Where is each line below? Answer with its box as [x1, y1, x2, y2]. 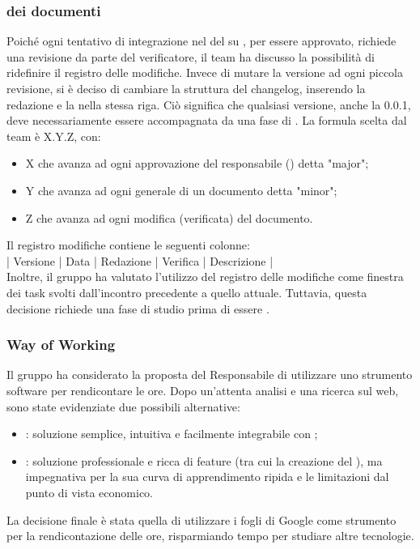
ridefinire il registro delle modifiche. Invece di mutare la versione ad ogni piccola [6, 64, 403, 81]
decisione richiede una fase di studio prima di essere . [6, 300, 269, 317]
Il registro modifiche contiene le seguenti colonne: [6, 236, 250, 253]
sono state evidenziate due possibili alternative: [6, 398, 240, 415]
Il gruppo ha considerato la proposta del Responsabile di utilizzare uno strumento [6, 366, 413, 383]
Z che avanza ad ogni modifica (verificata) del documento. [25, 209, 313, 226]
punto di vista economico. [25, 483, 153, 500]
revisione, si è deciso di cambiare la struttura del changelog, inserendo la [6, 80, 366, 96]
